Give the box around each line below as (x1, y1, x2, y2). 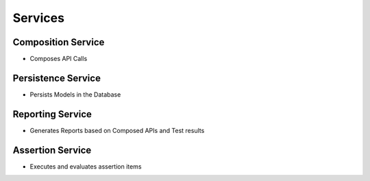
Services (12, 10, 65, 25)
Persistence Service (12, 72, 101, 84)
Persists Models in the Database (29, 90, 121, 99)
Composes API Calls (29, 55, 88, 63)
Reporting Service (12, 108, 92, 120)
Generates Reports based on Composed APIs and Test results (29, 126, 205, 134)
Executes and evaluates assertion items (29, 162, 142, 171)
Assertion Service (12, 144, 92, 156)
